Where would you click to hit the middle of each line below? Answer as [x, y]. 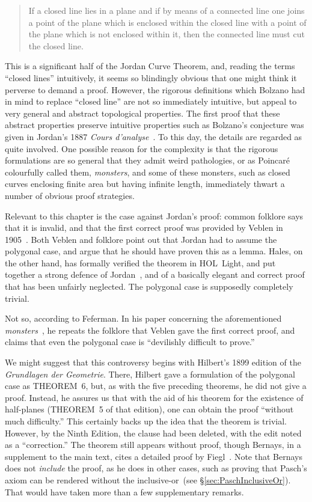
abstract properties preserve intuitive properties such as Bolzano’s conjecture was [154, 125]
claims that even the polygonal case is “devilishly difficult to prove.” [130, 342]
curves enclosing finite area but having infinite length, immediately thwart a [145, 184]
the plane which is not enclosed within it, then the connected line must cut [167, 34]
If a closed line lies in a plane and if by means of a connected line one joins [167, 10]
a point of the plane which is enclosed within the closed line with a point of [167, 22]
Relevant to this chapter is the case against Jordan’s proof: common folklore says [154, 216]
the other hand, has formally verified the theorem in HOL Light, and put [140, 262]
